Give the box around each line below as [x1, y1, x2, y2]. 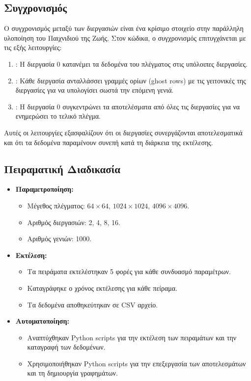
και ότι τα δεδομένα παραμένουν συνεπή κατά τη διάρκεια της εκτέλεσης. [4, 137, 213, 147]
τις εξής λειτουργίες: [4, 42, 62, 52]
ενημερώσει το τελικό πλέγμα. [15, 111, 101, 121]
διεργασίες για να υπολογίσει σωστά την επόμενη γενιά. [15, 85, 174, 95]
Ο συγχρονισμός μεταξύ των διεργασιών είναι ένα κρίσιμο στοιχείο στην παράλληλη [4, 23, 244, 33]
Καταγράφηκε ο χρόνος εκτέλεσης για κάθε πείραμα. [27, 282, 178, 293]
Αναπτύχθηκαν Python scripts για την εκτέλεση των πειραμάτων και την [27, 332, 237, 342]
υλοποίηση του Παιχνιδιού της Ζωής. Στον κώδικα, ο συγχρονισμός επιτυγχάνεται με [4, 32, 246, 43]
